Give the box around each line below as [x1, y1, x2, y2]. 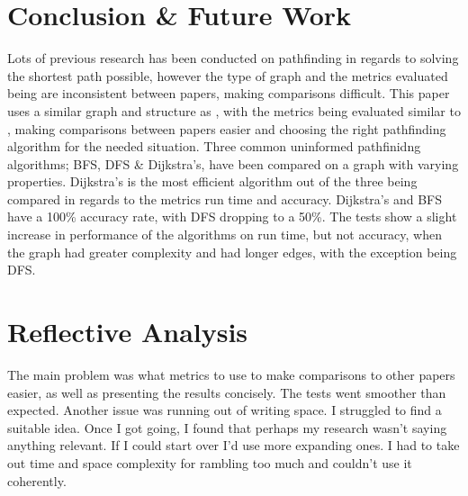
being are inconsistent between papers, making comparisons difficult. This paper [7, 84, 450, 103]
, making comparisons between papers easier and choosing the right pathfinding [7, 119, 446, 138]
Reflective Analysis [7, 313, 248, 350]
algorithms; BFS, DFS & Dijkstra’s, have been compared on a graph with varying [7, 154, 459, 173]
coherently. [7, 471, 67, 490]
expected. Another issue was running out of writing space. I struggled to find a [7, 401, 442, 419]
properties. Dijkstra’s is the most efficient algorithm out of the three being [7, 172, 418, 191]
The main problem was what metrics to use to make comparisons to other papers [7, 365, 455, 383]
